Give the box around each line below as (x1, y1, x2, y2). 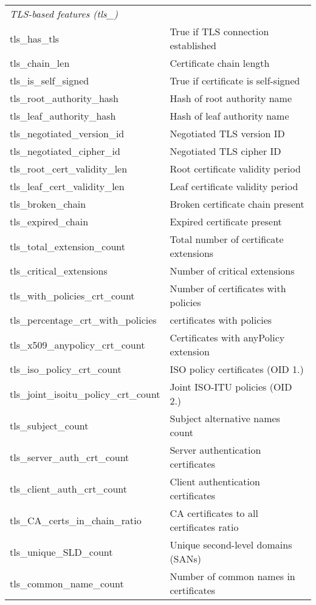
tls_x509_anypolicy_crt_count (10, 337, 145, 352)
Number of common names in (170, 569, 295, 583)
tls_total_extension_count (10, 239, 125, 253)
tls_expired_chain (10, 214, 89, 228)
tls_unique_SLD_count (10, 544, 113, 559)
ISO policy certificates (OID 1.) (170, 362, 304, 376)
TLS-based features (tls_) (10, 7, 118, 21)
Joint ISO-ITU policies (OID (170, 380, 292, 394)
